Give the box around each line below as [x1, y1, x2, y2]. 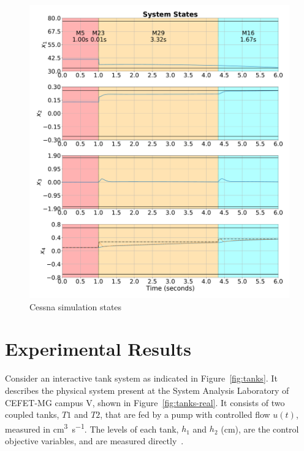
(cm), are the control [221, 422, 299, 435]
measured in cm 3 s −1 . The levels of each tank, [5, 420, 179, 435]
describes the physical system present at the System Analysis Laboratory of [5, 384, 289, 397]
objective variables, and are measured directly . [5, 434, 184, 447]
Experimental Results [5, 336, 191, 361]
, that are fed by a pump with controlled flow [100, 408, 270, 421]
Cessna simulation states [29, 300, 122, 313]
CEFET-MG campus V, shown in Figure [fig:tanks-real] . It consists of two [5, 396, 285, 409]
